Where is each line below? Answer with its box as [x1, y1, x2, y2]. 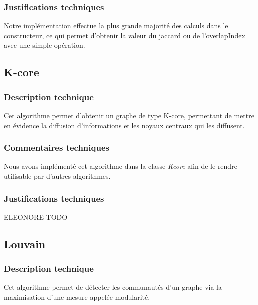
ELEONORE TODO [4, 211, 68, 222]
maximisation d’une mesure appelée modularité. [4, 292, 150, 302]
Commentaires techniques [4, 141, 109, 154]
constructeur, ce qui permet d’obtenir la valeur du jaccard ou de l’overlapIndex [4, 30, 245, 40]
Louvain [4, 236, 46, 251]
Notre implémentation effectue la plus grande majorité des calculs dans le [4, 20, 228, 31]
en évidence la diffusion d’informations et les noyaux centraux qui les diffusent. [4, 120, 245, 130]
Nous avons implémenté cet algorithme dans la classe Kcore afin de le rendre [4, 161, 237, 171]
